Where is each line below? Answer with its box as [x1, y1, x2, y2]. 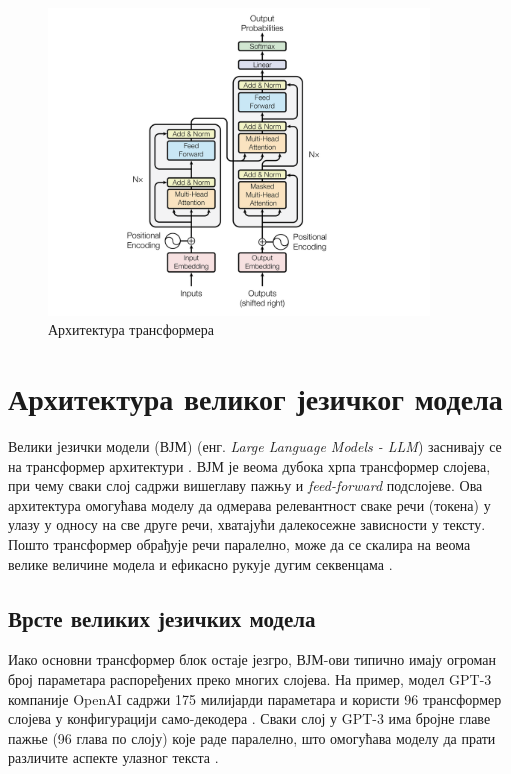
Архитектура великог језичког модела [8, 378, 503, 419]
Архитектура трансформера [48, 319, 214, 340]
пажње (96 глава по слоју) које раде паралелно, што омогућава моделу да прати [8, 727, 496, 748]
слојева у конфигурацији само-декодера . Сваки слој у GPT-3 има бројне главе [8, 708, 491, 729]
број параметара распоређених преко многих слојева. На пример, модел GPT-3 [8, 669, 492, 690]
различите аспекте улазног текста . [8, 747, 219, 768]
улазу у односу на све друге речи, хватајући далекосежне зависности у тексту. [8, 514, 486, 535]
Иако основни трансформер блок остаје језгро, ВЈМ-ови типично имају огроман [8, 649, 496, 670]
